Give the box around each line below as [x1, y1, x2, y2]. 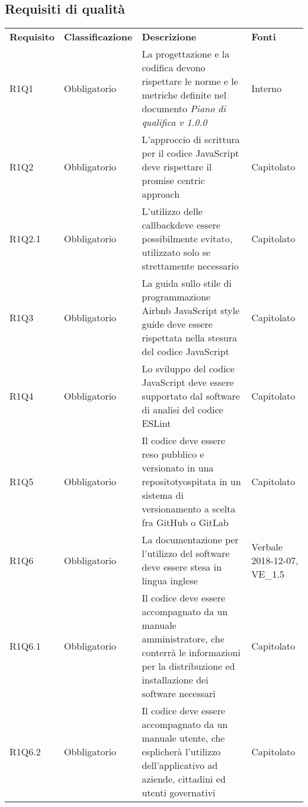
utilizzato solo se [142, 245, 211, 259]
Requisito [9, 30, 55, 44]
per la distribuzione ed [142, 659, 235, 673]
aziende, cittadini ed [142, 772, 226, 786]
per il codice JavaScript [142, 146, 239, 160]
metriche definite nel [142, 88, 227, 102]
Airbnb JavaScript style [142, 303, 240, 318]
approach [142, 187, 180, 201]
